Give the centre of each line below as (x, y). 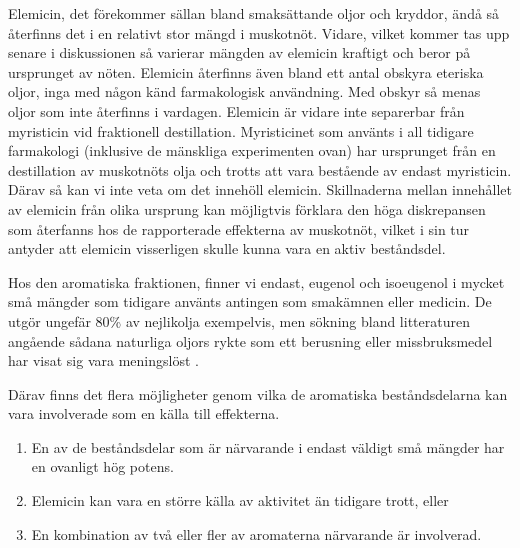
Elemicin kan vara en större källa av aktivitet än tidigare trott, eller (240, 500)
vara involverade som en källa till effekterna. (144, 413)
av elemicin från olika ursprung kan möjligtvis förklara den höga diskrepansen (247, 208)
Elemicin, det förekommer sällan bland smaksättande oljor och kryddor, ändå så (254, 13)
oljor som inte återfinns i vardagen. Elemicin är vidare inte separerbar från (236, 110)
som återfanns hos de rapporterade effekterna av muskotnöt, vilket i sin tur (239, 228)
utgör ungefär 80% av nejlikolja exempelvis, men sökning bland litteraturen (239, 320)
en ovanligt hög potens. (102, 466)
